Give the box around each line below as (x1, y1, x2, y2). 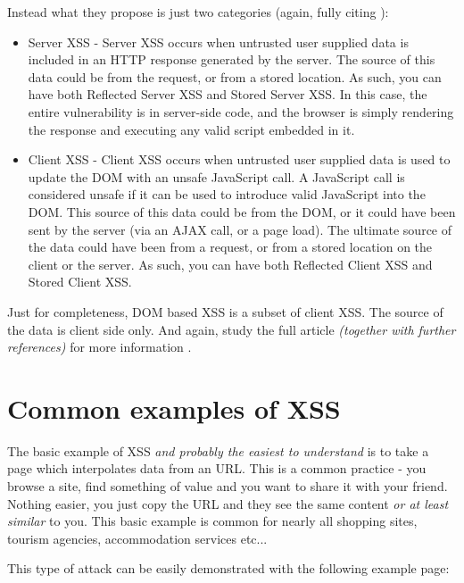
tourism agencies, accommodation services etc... (7, 529, 268, 547)
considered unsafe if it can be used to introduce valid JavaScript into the (28, 185, 426, 204)
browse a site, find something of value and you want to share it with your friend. (7, 477, 448, 495)
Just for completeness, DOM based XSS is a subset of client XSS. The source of (7, 302, 443, 321)
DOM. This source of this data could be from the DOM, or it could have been (28, 202, 456, 221)
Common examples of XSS (7, 389, 341, 426)
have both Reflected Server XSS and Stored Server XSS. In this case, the (28, 85, 427, 104)
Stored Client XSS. (28, 272, 132, 291)
